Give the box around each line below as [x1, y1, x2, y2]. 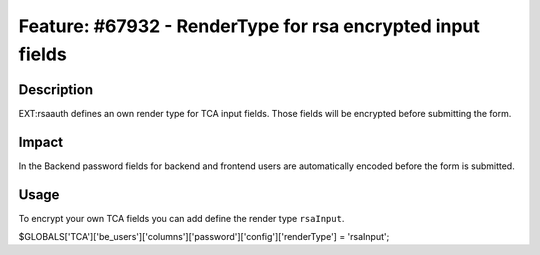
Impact [18, 133, 64, 150]
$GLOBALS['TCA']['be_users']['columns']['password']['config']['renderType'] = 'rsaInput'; [18, 231, 390, 243]
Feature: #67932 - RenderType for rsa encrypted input [18, 15, 480, 37]
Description [18, 81, 94, 98]
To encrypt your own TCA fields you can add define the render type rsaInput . [18, 212, 345, 224]
